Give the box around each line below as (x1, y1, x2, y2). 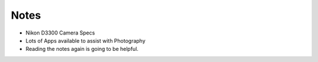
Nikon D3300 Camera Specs (25, 29, 95, 36)
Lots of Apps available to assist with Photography (25, 37, 145, 44)
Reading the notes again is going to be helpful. (25, 46, 138, 53)
